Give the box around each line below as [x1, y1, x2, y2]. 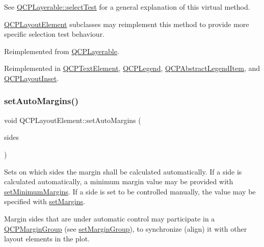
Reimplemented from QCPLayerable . [4, 45, 119, 56]
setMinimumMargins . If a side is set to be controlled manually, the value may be [4, 186, 256, 196]
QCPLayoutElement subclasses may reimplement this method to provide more [4, 18, 249, 29]
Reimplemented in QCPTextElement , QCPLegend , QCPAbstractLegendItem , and [4, 63, 260, 73]
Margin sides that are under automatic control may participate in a [4, 213, 215, 224]
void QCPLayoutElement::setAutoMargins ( [4, 114, 141, 125]
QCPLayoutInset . [4, 72, 59, 83]
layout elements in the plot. [4, 233, 90, 244]
